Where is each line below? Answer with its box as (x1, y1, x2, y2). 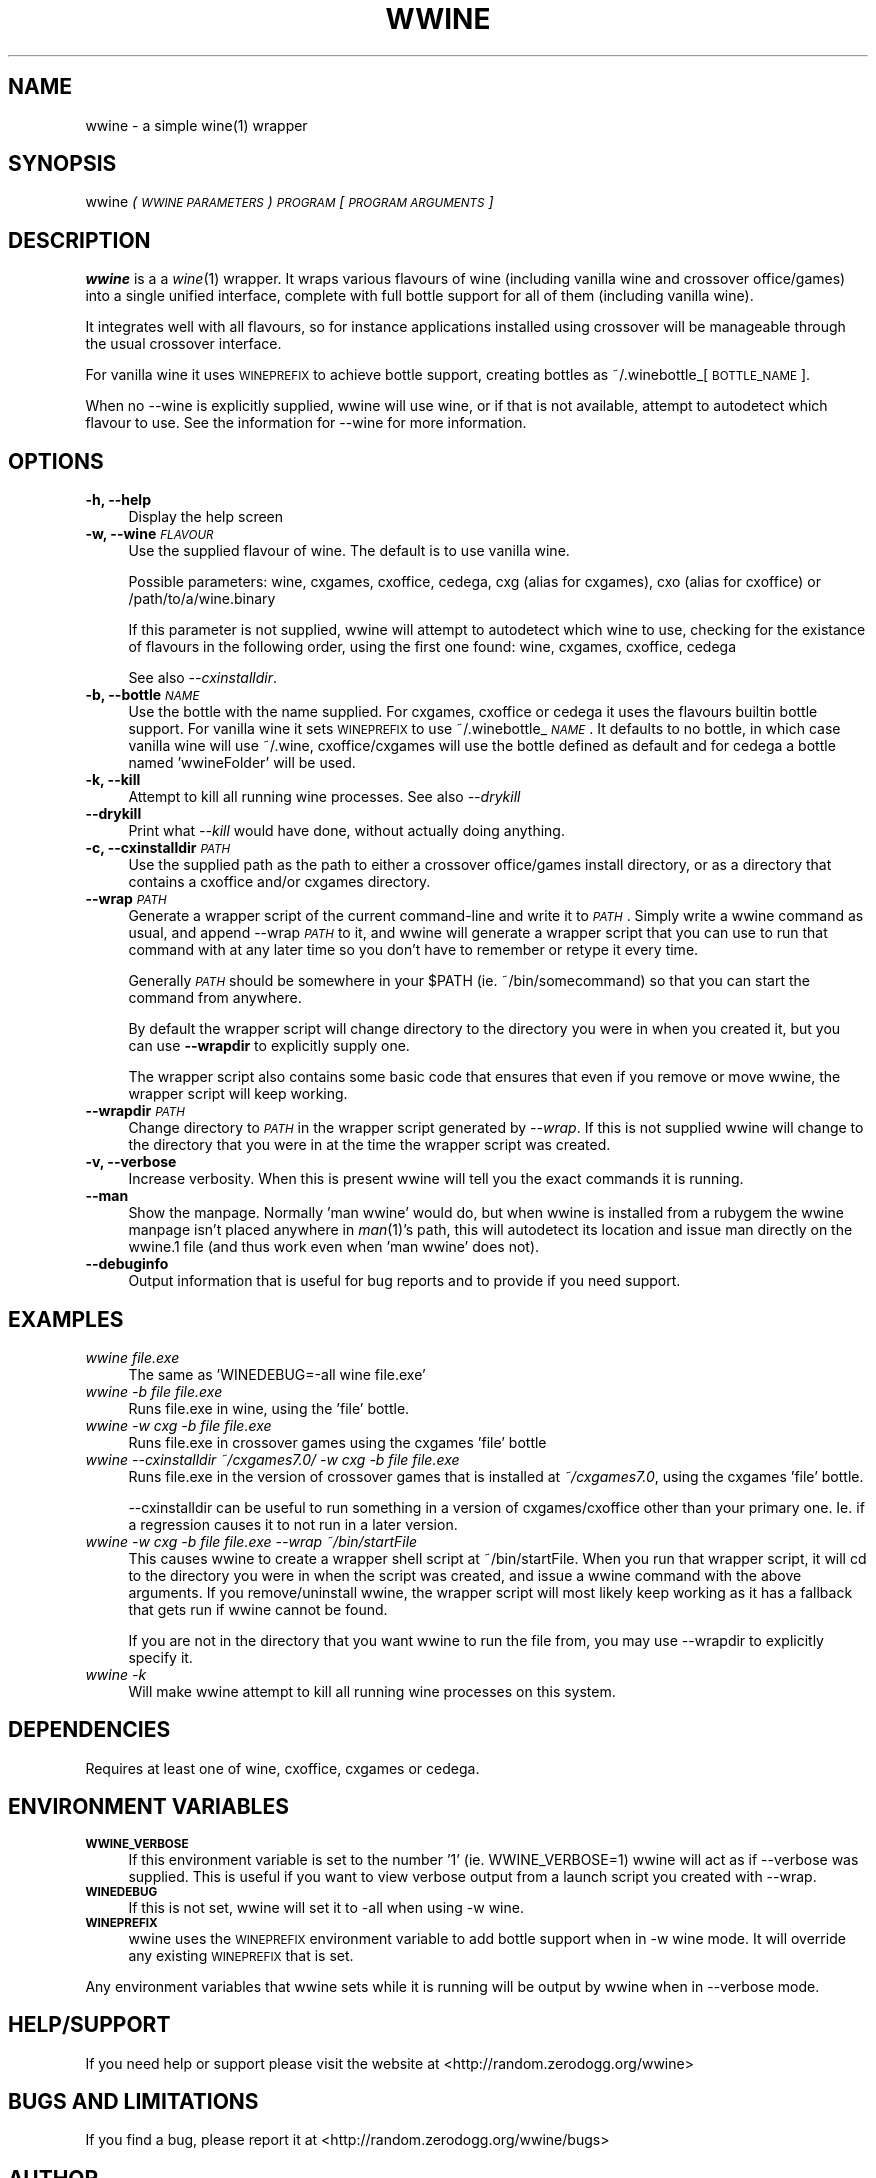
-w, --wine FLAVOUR (85, 525, 214, 543)
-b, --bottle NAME (85, 686, 200, 704)
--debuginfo (85, 1255, 169, 1273)
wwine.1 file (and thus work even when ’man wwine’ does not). (128, 1238, 540, 1256)
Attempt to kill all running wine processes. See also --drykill (128, 788, 521, 806)
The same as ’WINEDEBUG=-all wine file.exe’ (128, 1365, 426, 1383)
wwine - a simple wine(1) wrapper (85, 116, 308, 134)
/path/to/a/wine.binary (128, 590, 276, 608)
